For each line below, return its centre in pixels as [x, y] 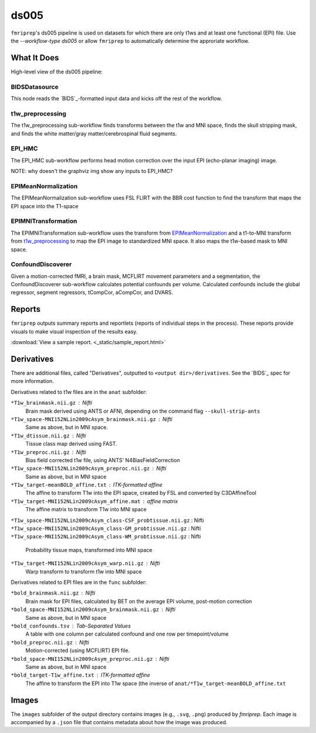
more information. [32, 381]
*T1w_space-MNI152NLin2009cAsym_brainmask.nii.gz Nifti [92, 419]
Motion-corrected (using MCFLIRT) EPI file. [78, 650]
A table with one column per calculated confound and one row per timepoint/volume [127, 634]
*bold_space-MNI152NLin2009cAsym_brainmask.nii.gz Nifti [93, 609]
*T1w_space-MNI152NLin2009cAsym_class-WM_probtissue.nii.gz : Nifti [106, 537]
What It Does [35, 58]
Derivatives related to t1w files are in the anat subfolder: [79, 392]
